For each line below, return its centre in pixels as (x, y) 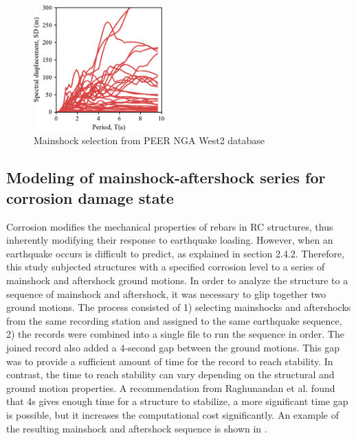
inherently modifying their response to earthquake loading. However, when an (170, 240)
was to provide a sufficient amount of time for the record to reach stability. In (170, 361)
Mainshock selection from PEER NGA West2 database (149, 140)
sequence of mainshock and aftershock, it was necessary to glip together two (166, 293)
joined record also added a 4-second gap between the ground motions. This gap (173, 348)
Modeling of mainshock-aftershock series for (166, 177)
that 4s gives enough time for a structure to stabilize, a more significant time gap (177, 401)
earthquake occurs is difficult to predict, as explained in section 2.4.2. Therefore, (176, 253)
